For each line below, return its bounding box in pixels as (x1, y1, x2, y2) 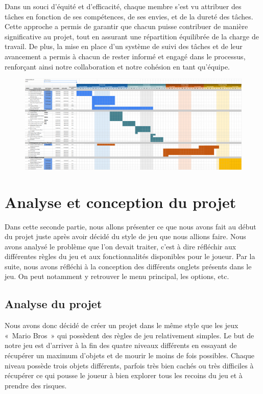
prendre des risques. (5, 380, 67, 390)
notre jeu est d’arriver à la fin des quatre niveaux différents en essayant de (5, 340, 237, 351)
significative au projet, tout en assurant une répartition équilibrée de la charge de (5, 31, 259, 41)
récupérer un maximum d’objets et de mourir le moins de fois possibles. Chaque (5, 350, 255, 361)
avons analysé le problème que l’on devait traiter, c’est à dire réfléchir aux (5, 241, 236, 251)
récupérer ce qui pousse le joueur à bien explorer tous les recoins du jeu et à (5, 370, 243, 381)
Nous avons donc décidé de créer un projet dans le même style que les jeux (5, 320, 238, 331)
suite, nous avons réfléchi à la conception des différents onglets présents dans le (5, 261, 252, 271)
